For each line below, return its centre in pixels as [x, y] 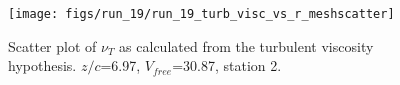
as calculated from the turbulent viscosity [246, 45]
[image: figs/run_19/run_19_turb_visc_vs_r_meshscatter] [201, 14]
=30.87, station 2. [227, 65]
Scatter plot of [52, 45]
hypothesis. [42, 65]
